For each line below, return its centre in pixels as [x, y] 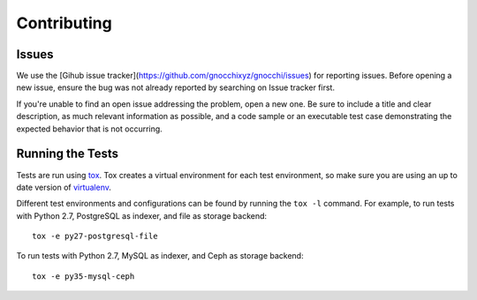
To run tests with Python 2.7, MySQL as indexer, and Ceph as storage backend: [160, 256]
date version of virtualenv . [64, 187]
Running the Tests [68, 154]
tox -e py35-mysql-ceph [83, 276]
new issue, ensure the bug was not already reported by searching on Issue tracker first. [176, 87]
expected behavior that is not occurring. [89, 129]
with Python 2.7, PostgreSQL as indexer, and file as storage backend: [142, 215]
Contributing [64, 23]
